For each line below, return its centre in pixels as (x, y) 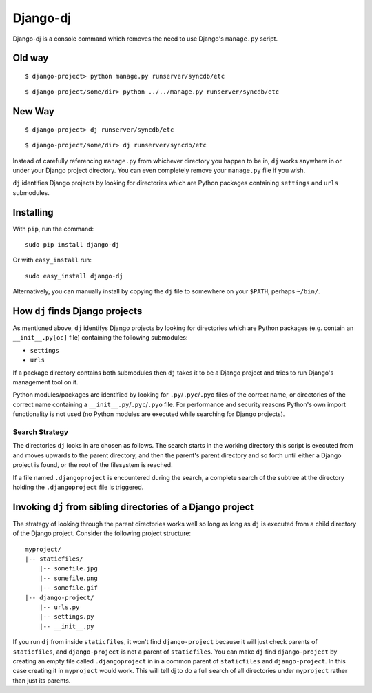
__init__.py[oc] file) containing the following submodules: (100, 338)
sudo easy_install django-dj (74, 276)
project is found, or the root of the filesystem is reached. (93, 465)
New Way (34, 111)
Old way (31, 58)
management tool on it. (45, 382)
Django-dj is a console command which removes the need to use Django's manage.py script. (145, 39)
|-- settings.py (66, 617)
